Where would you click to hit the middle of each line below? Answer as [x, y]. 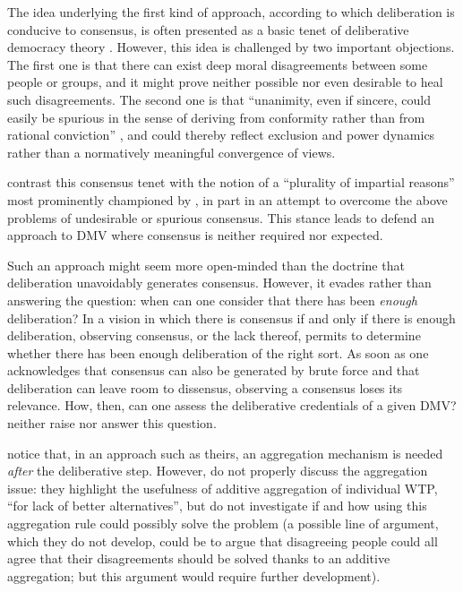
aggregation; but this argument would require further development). [194, 575]
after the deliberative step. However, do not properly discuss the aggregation [218, 471]
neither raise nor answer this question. [112, 423]
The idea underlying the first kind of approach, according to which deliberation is [231, 12]
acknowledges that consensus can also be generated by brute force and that [214, 370]
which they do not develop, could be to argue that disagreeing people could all [223, 541]
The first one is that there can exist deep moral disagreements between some [218, 64]
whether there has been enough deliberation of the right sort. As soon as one [218, 352]
